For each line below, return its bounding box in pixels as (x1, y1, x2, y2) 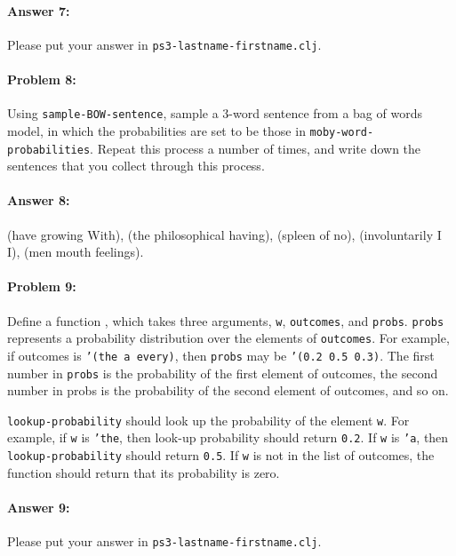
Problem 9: (7, 277, 76, 296)
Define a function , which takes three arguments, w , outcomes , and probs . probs (7, 311, 444, 330)
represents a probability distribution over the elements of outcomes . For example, (7, 329, 450, 347)
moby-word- (309, 125, 374, 139)
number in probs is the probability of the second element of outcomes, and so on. (7, 381, 449, 400)
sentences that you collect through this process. (7, 156, 265, 175)
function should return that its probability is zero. (7, 463, 280, 481)
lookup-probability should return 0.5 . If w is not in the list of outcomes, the (7, 446, 435, 465)
